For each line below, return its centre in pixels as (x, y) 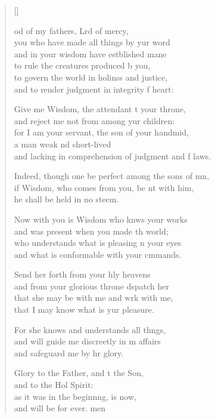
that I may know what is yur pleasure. (84, 309)
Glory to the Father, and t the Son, (79, 373)
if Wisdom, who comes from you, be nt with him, (104, 187)
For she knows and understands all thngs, (90, 329)
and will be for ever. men (60, 408)
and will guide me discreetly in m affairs (87, 341)
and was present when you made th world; (91, 231)
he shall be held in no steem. (66, 199)
